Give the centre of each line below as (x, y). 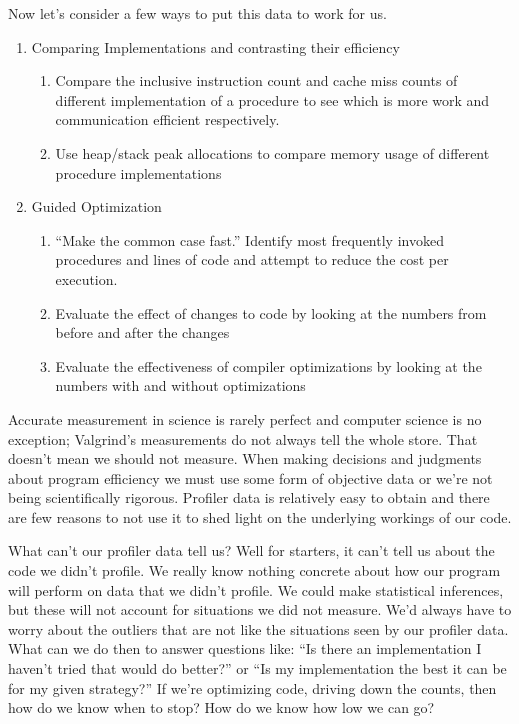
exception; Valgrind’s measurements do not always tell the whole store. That (243, 438)
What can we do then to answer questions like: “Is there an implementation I (245, 648)
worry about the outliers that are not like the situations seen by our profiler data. (258, 628)
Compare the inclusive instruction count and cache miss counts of (256, 80)
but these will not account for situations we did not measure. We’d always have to (260, 609)
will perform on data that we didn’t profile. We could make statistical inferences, (256, 589)
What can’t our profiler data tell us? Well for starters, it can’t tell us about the (251, 550)
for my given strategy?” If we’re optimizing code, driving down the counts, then (252, 687)
